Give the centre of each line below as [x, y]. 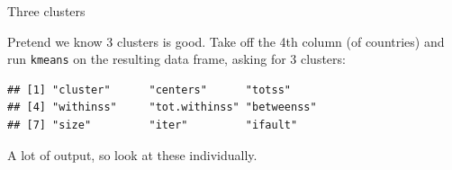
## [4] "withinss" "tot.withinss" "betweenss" [162, 107]
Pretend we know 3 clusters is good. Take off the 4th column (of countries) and [226, 41]
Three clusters [46, 11]
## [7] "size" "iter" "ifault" [153, 125]
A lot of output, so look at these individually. [132, 154]
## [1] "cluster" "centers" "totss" [149, 89]
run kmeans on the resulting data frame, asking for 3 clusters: [176, 59]
